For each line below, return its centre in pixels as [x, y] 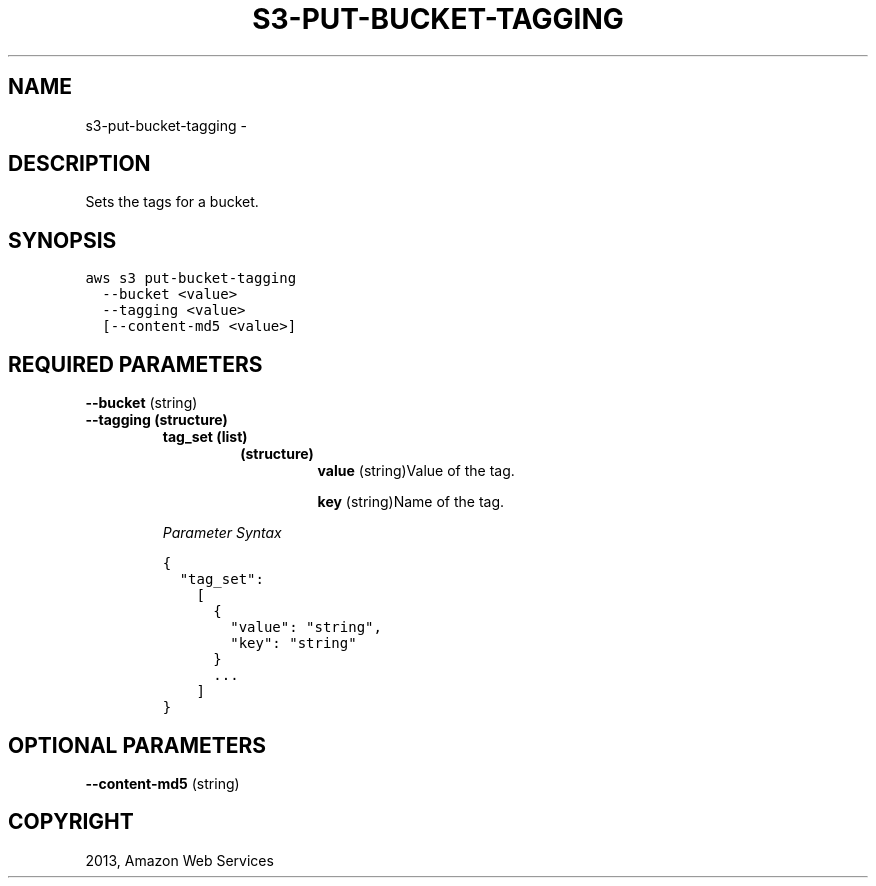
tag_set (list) [205, 437]
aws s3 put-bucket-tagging [191, 278]
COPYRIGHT [71, 822]
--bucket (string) [141, 403]
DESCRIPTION [79, 164]
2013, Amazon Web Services [179, 860]
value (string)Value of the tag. [416, 471]
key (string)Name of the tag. [411, 502]
